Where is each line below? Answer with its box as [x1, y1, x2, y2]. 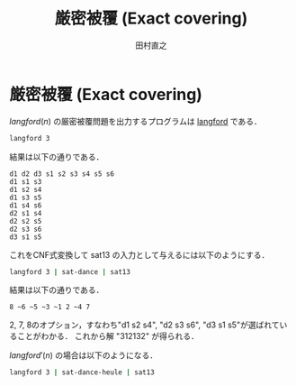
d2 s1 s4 [9, 208, 42, 217]
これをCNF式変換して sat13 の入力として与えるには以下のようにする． [9, 249, 270, 260]
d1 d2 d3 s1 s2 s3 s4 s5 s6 [9, 169, 115, 179]
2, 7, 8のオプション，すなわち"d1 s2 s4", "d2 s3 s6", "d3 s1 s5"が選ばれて [9, 319, 281, 330]
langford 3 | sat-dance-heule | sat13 [9, 368, 155, 377]
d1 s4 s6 [9, 200, 42, 210]
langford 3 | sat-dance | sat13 [9, 267, 130, 276]
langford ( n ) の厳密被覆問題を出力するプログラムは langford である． [9, 115, 263, 126]
